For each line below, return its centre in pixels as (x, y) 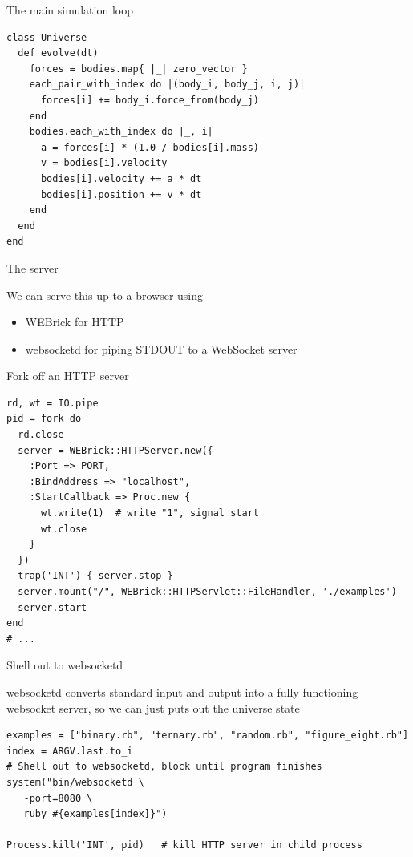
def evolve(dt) (58, 53)
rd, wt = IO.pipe (53, 403)
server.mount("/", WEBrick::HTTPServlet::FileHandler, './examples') (207, 592)
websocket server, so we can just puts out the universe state (153, 707)
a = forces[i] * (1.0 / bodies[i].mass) (150, 147)
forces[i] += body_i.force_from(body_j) (150, 100)
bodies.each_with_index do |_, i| (121, 132)
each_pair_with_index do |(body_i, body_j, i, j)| (167, 85)
